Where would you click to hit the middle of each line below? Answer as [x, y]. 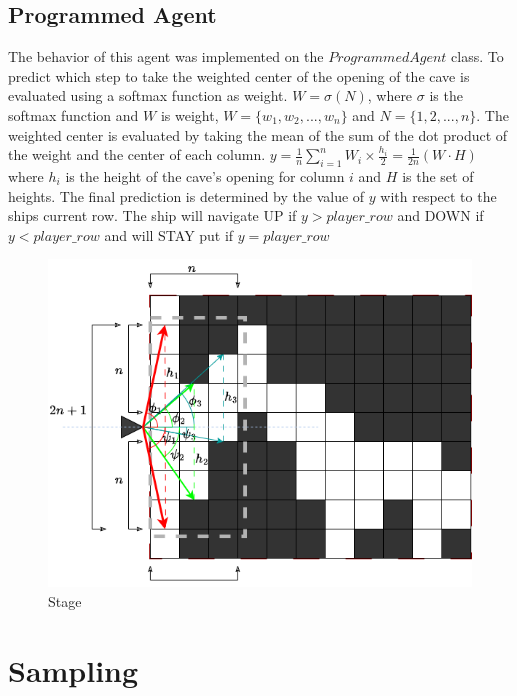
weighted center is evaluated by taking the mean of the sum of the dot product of [258, 134]
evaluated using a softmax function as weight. [148, 95]
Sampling [73, 669]
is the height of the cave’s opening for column [205, 175]
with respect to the [438, 195]
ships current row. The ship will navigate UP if [152, 215]
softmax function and [73, 114]
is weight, [189, 114]
